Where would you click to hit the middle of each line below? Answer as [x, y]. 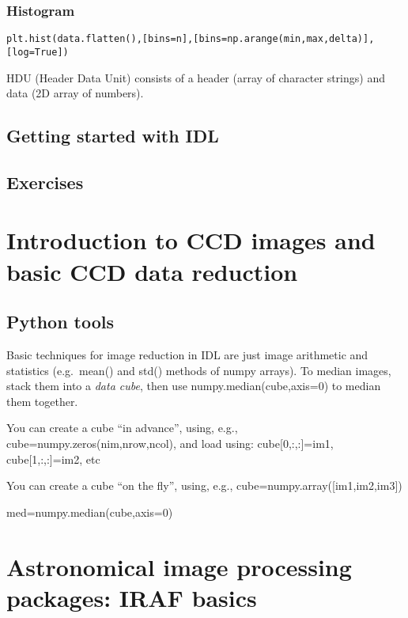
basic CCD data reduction [152, 271]
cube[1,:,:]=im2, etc [53, 459]
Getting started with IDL [113, 136]
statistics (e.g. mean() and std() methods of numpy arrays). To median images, [199, 370]
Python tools [60, 322]
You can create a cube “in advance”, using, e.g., [122, 428]
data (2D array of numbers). [75, 93]
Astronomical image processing [179, 566]
